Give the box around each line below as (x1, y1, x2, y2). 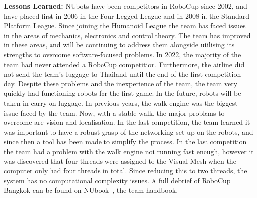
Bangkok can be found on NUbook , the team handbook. (4, 185, 178, 195)
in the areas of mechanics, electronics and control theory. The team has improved (4, 30, 251, 40)
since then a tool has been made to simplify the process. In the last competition (4, 136, 247, 147)
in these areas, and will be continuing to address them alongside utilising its (4, 40, 235, 50)
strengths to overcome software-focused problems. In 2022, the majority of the (4, 49, 241, 59)
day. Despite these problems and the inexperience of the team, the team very (4, 78, 238, 88)
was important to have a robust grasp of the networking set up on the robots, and (4, 126, 253, 137)
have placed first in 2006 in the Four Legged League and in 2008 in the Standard (4, 10, 250, 21)
